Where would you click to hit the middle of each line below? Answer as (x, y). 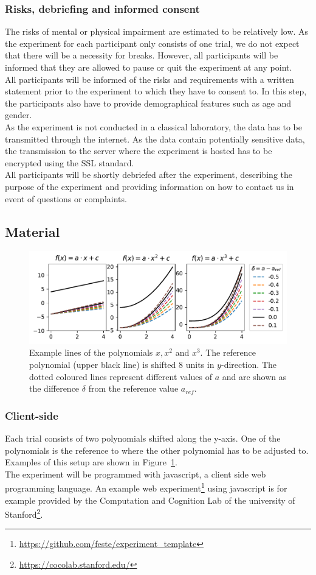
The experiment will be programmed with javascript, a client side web (136, 474)
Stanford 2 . (24, 513)
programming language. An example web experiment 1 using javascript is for (146, 487)
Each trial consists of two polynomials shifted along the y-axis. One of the (143, 438)
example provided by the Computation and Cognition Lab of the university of (150, 500)
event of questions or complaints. (66, 198)
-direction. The (249, 364)
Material (33, 231)
